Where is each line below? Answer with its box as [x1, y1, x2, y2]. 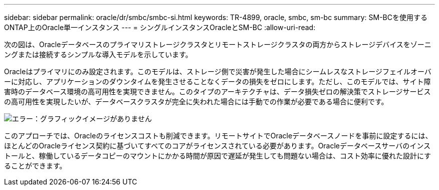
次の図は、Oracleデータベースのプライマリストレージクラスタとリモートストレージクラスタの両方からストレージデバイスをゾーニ [4, 40, 431, 49]
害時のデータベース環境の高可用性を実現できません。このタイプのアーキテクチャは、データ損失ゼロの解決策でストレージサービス [4, 87, 431, 96]
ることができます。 [4, 161, 67, 170]
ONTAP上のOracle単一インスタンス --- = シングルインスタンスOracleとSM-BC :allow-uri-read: [4, 23, 316, 32]
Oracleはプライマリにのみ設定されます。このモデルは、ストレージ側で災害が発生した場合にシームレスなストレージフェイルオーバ [4, 67, 431, 76]
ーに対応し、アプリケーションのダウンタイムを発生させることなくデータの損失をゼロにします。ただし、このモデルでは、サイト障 [4, 77, 431, 86]
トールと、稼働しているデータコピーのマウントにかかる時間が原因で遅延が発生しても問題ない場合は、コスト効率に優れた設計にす [4, 151, 431, 160]
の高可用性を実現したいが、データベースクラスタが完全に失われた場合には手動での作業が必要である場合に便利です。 [4, 97, 388, 106]
